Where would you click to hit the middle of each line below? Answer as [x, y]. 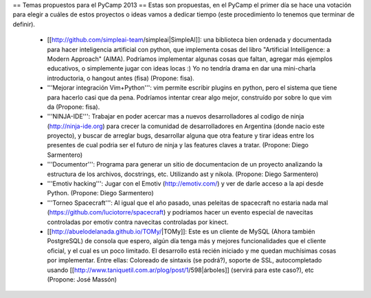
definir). [24, 24]
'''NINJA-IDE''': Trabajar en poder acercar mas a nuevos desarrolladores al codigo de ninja [176, 116]
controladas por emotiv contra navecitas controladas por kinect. [138, 222]
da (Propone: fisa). [74, 107]
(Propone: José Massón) [82, 279]
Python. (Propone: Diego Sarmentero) [100, 193]
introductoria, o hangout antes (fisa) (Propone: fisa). [121, 78]
